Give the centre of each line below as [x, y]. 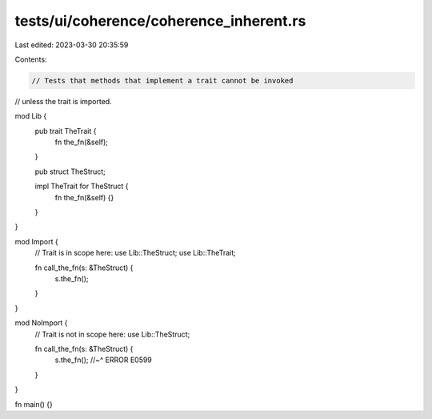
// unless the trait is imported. [63, 101]
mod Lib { [31, 116]
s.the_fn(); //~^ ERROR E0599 [103, 360]
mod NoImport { [41, 323]
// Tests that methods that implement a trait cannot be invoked [162, 81]
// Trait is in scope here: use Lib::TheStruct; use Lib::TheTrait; [135, 253]
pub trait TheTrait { [66, 131]
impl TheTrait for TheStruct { [82, 186]
